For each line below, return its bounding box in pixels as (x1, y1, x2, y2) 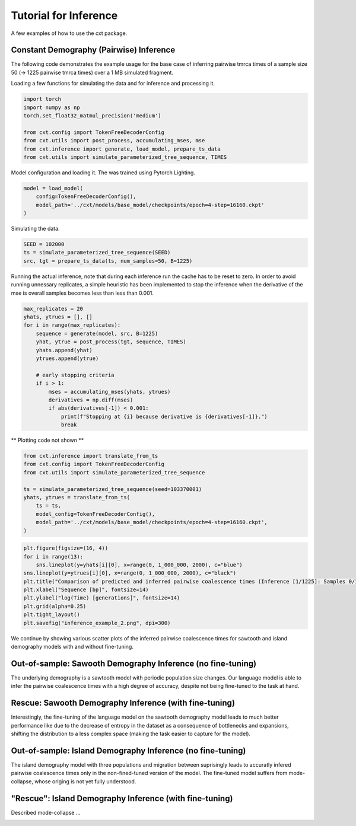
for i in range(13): (23, 553, 83, 560)
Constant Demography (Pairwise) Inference (11, 45, 176, 55)
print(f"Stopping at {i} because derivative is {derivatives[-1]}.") (61, 413, 268, 420)
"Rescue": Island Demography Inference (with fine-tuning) (11, 793, 233, 803)
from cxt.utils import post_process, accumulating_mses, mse (23, 137, 205, 144)
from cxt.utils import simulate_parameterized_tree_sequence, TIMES (23, 154, 227, 160)
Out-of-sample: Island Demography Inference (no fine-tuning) (11, 745, 246, 755)
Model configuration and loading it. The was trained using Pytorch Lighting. (11, 169, 196, 176)
